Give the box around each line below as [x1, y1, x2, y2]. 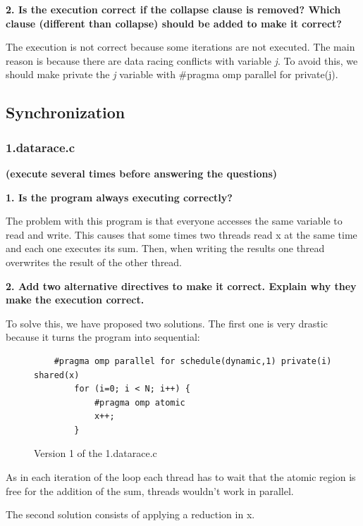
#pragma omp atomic [94, 397, 185, 408]
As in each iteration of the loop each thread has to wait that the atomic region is [6, 470, 356, 484]
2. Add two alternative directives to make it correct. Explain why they [6, 278, 357, 293]
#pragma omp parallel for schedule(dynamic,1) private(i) [54, 356, 332, 366]
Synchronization [6, 101, 125, 123]
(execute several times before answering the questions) [6, 165, 278, 180]
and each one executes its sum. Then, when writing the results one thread [6, 241, 325, 256]
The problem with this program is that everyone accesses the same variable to [6, 213, 343, 228]
